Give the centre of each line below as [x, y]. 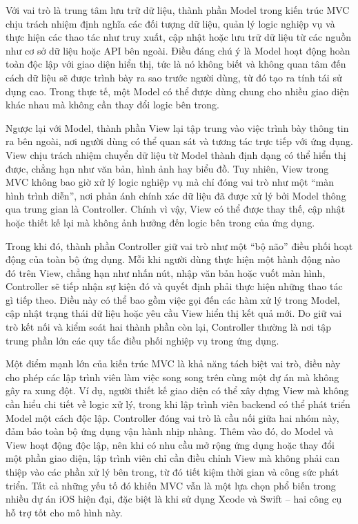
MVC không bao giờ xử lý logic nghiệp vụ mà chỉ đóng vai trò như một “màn [170, 182]
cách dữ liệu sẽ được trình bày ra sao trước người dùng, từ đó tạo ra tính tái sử [174, 77]
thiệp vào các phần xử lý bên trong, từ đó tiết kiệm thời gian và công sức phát [172, 472]
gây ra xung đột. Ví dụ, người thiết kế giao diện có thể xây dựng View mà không [177, 390]
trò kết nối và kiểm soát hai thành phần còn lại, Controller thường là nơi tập [168, 327]
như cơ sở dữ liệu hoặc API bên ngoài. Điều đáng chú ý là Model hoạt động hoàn [178, 50]
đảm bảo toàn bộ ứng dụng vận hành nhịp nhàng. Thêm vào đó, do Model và [170, 431]
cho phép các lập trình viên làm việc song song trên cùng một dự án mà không [172, 377]
